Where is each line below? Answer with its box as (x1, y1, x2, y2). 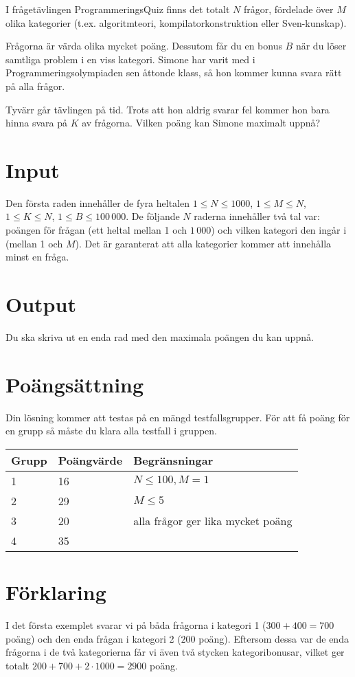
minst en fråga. (5, 249, 69, 264)
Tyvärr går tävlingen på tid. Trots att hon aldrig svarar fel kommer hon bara (5, 102, 330, 116)
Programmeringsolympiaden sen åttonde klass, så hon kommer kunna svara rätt (5, 65, 342, 80)
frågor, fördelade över (244, 2, 334, 16)
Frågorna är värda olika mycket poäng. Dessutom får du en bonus (5, 38, 282, 53)
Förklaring (5, 578, 106, 606)
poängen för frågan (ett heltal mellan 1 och (5, 223, 187, 237)
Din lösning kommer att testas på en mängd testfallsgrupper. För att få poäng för (5, 410, 350, 424)
